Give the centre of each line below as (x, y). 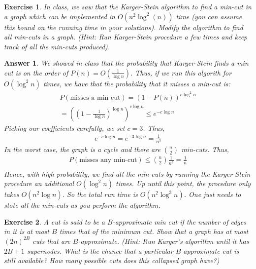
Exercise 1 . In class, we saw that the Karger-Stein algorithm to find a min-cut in (128, 6)
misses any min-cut (108, 160)
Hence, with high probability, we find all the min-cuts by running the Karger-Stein (127, 173)
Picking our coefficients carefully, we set (64, 128)
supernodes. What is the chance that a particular (100, 250)
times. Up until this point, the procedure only (183, 183)
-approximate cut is (210, 250)
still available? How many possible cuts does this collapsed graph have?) (112, 260)
